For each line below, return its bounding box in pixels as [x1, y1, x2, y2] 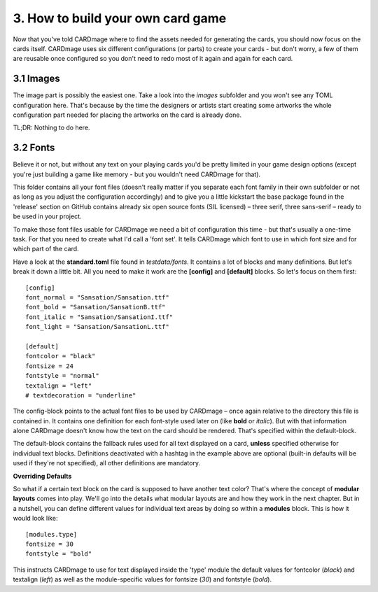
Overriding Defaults [13, 472, 72, 480]
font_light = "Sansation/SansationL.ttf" [25, 323, 169, 331]
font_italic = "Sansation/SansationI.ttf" [25, 313, 174, 321]
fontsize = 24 [25, 362, 73, 370]
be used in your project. [13, 212, 82, 220]
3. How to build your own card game [13, 10, 227, 26]
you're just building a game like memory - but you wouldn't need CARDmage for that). [13, 170, 261, 178]
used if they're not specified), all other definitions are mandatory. [13, 459, 201, 467]
